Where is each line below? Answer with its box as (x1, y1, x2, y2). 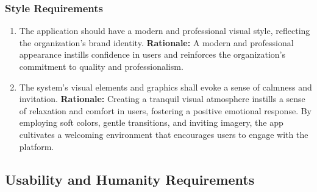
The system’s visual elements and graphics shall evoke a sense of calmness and (19, 80, 312, 93)
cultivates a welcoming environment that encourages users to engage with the (19, 128, 308, 140)
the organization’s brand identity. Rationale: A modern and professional (19, 36, 294, 49)
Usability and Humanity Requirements (5, 170, 255, 188)
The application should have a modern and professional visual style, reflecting (19, 24, 310, 37)
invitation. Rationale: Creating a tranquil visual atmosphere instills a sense (19, 92, 305, 105)
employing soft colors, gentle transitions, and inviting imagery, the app (19, 116, 283, 129)
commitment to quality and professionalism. (19, 60, 183, 72)
